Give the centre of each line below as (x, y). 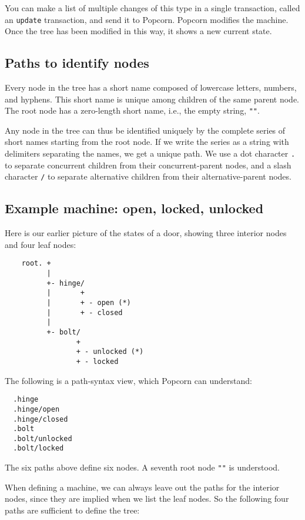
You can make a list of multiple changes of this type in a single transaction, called (152, 8)
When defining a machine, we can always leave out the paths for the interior (142, 487)
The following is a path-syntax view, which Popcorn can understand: (128, 380)
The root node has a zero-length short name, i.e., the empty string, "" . (132, 110)
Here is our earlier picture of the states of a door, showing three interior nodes (146, 233)
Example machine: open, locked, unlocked (134, 208)
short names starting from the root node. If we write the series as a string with (147, 142)
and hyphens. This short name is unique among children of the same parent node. (152, 99)
